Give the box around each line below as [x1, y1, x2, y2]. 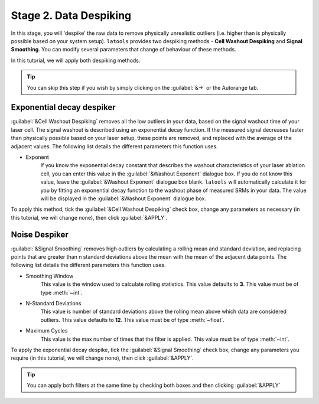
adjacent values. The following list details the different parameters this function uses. [11, 142, 218, 150]
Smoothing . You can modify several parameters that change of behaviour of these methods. [11, 46, 236, 53]
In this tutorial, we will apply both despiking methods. [11, 57, 141, 64]
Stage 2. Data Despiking [11, 9, 132, 22]
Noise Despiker [11, 229, 69, 239]
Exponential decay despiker [11, 102, 116, 112]
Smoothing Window [25, 272, 74, 279]
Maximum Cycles [25, 327, 68, 334]
